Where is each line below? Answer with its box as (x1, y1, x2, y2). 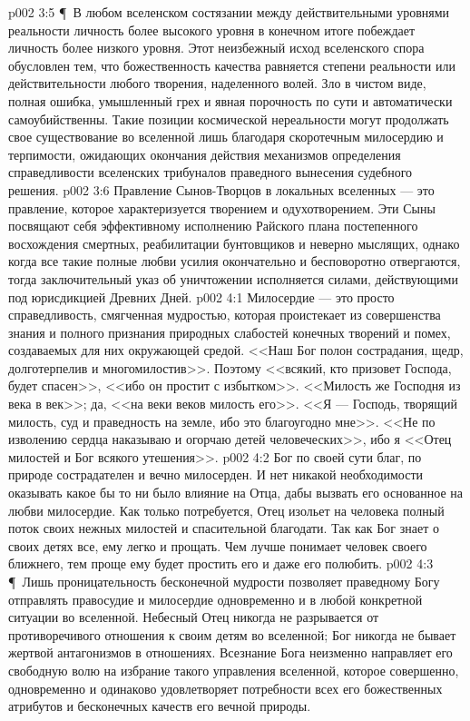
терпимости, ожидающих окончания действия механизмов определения (8, 144, 401, 163)
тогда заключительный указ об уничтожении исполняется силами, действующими (8, 269, 458, 288)
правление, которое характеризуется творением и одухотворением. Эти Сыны (8, 198, 436, 217)
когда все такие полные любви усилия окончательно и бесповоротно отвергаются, (8, 252, 461, 271)
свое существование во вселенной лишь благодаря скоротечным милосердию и (8, 127, 444, 146)
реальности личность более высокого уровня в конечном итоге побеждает (8, 20, 416, 39)
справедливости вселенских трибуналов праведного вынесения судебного (8, 163, 413, 182)
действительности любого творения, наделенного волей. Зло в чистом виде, (8, 74, 426, 93)
